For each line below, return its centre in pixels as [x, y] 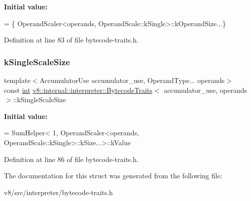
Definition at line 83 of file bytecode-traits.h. [71, 40]
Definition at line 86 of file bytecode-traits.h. [71, 159]
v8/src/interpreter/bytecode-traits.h [58, 192]
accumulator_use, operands [205, 90]
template [17, 80]
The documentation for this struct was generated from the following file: [113, 176]
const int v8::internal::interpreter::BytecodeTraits [78, 90]
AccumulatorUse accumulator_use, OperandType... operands [132, 80]
